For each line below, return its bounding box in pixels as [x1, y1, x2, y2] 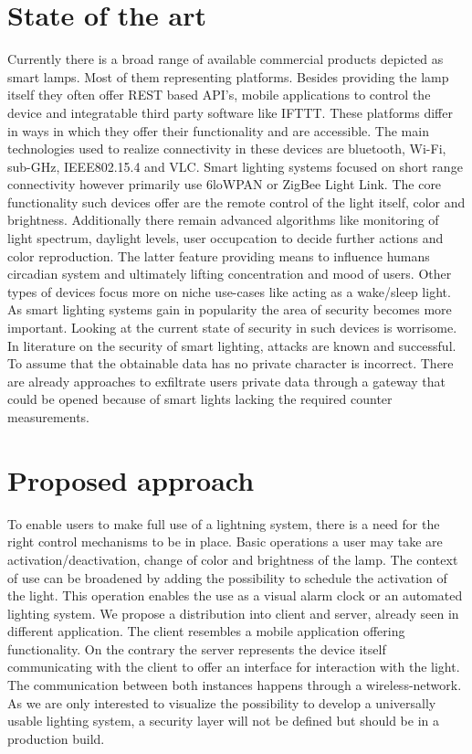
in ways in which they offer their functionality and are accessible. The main [7, 121, 429, 140]
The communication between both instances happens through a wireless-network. [7, 675, 462, 695]
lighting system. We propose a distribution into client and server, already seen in [7, 603, 459, 622]
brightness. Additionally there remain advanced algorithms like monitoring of [7, 210, 439, 229]
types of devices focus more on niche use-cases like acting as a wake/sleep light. [7, 281, 451, 301]
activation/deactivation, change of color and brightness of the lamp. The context [7, 549, 458, 568]
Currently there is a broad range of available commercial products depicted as [7, 49, 444, 69]
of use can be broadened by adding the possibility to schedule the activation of [7, 568, 447, 587]
